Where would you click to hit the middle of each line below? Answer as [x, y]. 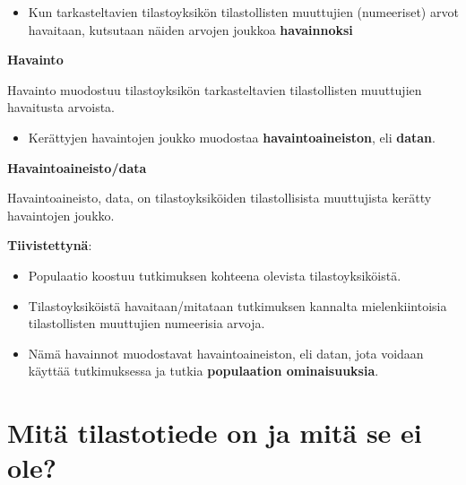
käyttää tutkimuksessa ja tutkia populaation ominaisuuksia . [203, 371]
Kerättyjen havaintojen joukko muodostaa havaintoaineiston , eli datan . [232, 137]
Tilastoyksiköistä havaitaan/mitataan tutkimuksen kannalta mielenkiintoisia [237, 305]
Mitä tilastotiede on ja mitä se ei [215, 433]
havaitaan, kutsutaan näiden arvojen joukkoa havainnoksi [190, 29]
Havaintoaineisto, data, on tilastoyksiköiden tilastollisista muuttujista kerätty [220, 198]
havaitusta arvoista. [61, 107]
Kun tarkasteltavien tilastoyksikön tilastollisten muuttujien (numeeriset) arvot [243, 12]
